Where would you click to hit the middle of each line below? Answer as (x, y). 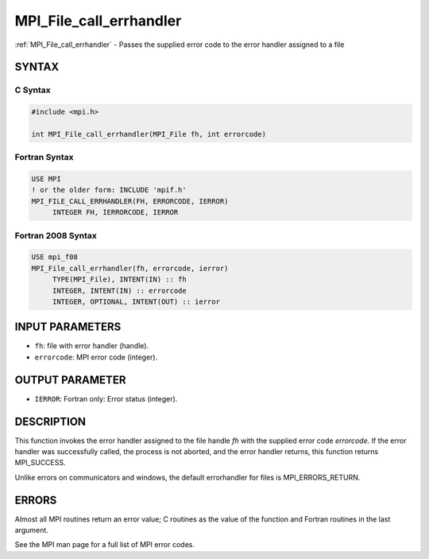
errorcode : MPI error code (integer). (96, 357)
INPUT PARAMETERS (68, 327)
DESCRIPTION (50, 421)
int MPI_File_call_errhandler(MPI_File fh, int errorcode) (149, 134)
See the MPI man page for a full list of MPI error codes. (104, 545)
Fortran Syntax (44, 157)
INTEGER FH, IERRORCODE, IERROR (115, 212)
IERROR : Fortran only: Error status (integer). (106, 398)
